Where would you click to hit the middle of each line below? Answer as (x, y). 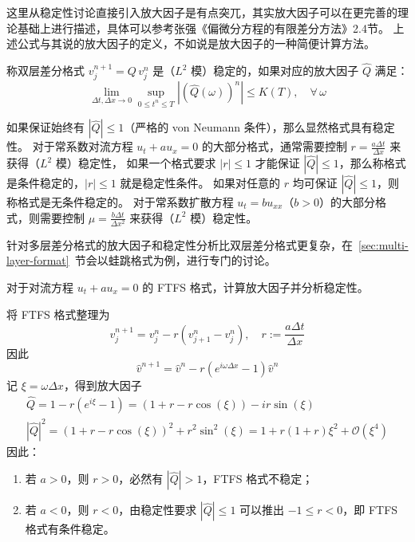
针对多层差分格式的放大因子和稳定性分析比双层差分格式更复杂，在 (180, 244)
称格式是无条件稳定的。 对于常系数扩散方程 (120, 202)
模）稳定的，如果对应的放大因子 (275, 70)
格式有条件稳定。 (70, 529)
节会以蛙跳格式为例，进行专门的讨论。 (175, 260)
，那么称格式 (372, 163)
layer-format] (38, 260)
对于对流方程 (40, 287)
